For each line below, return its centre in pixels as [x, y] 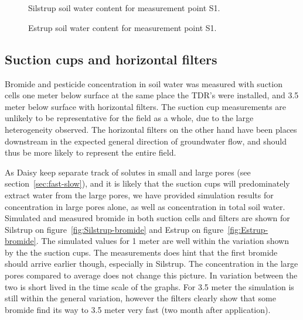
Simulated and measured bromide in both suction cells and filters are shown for [147, 218]
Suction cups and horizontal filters [111, 59]
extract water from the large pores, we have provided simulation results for [139, 195]
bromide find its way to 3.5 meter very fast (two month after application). [138, 309]
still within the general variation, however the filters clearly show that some [140, 298]
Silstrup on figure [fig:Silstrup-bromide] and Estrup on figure [114, 229]
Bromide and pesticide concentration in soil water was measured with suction [144, 83]
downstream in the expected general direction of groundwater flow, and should [146, 141]
